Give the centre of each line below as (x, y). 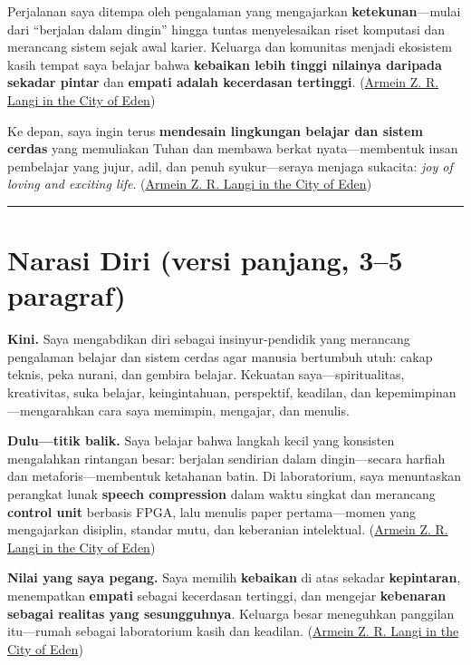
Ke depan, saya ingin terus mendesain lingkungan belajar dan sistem (215, 130)
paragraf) (67, 295)
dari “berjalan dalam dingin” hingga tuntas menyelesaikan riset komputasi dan (226, 29)
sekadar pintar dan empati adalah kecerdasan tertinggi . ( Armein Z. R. (223, 82)
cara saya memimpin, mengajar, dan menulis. (224, 410)
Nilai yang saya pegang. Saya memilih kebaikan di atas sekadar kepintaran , (234, 577)
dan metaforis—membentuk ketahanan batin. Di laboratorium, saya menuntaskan (235, 476)
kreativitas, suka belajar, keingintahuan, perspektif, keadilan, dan (189, 392)
